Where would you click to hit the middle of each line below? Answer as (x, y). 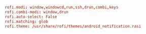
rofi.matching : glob (27, 21)
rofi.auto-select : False (31, 17)
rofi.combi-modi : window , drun (37, 12)
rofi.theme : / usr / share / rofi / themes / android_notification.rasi (73, 26)
